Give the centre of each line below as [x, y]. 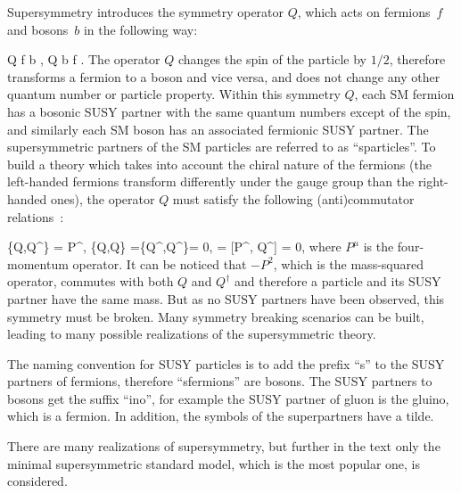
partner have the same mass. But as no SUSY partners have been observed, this [226, 298]
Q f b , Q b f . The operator [84, 59]
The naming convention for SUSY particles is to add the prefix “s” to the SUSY [226, 363]
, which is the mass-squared [348, 263]
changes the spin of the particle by [272, 59]
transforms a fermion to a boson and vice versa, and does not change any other [224, 76]
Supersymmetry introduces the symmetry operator [146, 12]
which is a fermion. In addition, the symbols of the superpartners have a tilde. [221, 416]
